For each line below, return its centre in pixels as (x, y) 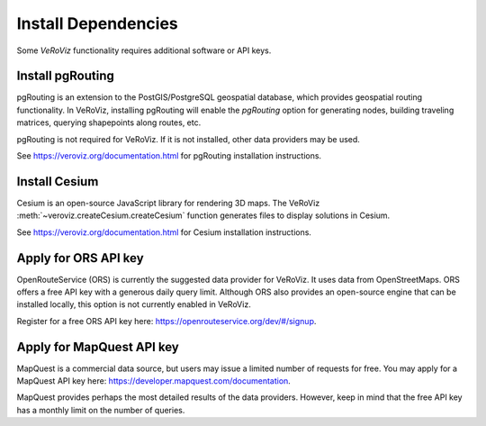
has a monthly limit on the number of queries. (101, 410)
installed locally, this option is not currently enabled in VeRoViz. (134, 304)
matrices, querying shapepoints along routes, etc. (109, 122)
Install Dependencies (98, 23)
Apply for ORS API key (80, 258)
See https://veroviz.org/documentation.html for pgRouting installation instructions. (169, 156)
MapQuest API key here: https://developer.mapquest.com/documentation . (154, 381)
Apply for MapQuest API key (98, 347)
